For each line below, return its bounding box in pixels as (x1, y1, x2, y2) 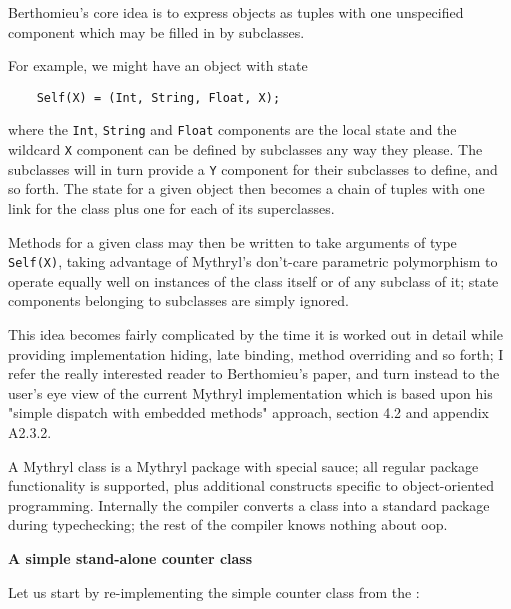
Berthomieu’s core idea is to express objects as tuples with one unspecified (8, 2, 464, 22)
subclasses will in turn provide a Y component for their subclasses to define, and (8, 158, 498, 179)
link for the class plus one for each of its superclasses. (8, 198, 335, 218)
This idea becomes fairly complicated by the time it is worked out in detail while (8, 324, 503, 345)
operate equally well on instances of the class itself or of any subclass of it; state (8, 270, 499, 291)
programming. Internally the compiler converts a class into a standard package (8, 494, 490, 515)
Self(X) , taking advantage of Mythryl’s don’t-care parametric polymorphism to (8, 251, 498, 272)
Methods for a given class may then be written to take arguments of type (8, 231, 457, 252)
